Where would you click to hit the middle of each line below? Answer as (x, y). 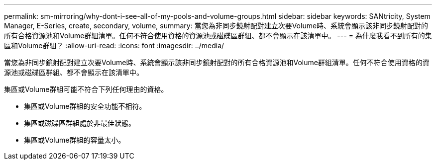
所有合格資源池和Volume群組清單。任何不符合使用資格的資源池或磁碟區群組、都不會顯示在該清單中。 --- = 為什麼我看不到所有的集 (218, 36)
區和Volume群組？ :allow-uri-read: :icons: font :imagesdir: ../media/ (114, 45)
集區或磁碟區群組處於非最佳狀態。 (80, 123)
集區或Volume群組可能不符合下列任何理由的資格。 (86, 89)
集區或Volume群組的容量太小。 (75, 140)
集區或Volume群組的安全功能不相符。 (85, 106)
